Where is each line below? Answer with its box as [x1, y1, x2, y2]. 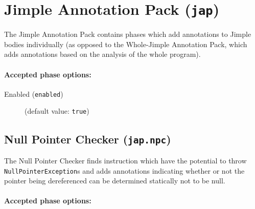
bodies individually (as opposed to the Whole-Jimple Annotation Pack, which [4, 38, 247, 49]
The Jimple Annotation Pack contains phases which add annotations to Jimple [4, 29, 251, 39]
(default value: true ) [25, 106, 89, 116]
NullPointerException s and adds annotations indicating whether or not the [4, 165, 245, 176]
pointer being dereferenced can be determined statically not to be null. [4, 175, 225, 186]
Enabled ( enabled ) [4, 88, 63, 99]
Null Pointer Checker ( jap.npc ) [4, 131, 171, 147]
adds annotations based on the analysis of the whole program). [4, 49, 201, 59]
